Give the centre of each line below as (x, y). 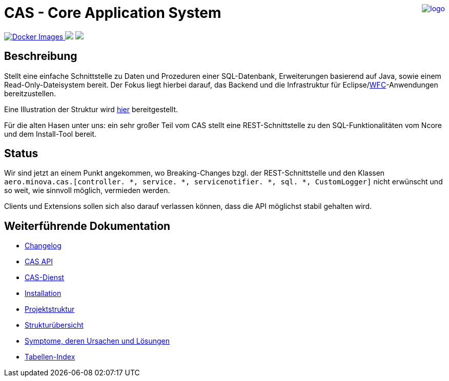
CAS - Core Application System (113, 13)
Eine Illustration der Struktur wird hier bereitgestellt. (91, 109)
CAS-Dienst (44, 278)
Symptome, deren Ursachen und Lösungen (97, 341)
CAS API (39, 262)
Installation (43, 293)
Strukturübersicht (54, 325)
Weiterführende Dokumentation (87, 226)
